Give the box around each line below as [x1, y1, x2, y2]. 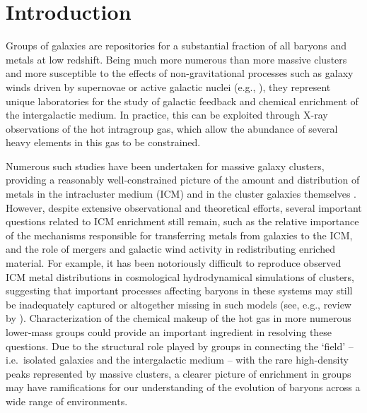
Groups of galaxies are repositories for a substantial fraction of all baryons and [6, 38, 347, 53]
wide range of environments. [6, 393, 128, 408]
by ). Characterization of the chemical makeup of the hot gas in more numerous [6, 311, 351, 325]
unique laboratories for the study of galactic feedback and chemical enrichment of [6, 93, 359, 108]
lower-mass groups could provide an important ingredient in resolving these [6, 325, 332, 339]
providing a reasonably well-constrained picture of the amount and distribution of [6, 172, 360, 187]
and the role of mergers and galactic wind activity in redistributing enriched [6, 241, 335, 256]
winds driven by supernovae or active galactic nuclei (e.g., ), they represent [6, 79, 331, 94]
